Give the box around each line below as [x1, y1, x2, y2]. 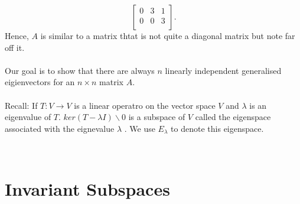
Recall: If [5, 99, 38, 111]
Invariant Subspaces [5, 177, 170, 201]
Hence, [5, 30, 29, 41]
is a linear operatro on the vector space [74, 99, 216, 111]
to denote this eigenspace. [171, 122, 264, 134]
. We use [124, 122, 155, 134]
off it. [5, 41, 25, 53]
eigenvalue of [5, 111, 51, 123]
